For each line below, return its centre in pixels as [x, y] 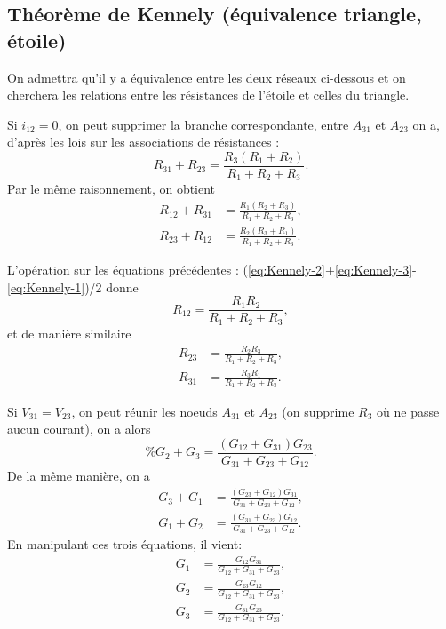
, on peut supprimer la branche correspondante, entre [203, 124]
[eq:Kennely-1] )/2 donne [73, 287]
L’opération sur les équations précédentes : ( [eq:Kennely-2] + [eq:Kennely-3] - [212, 270]
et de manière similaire [69, 333]
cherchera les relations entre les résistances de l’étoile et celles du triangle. [208, 95]
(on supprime [318, 411]
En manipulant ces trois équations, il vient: [125, 543]
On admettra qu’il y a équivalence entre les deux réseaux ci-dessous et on [207, 77]
